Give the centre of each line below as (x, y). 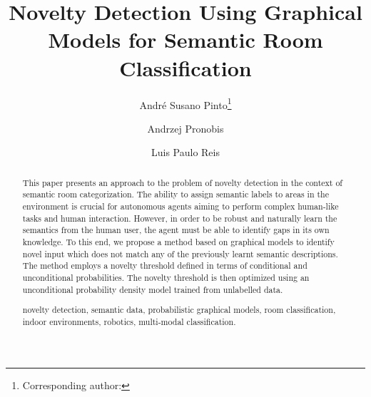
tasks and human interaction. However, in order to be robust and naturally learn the (180, 218)
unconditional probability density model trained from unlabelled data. (153, 289)
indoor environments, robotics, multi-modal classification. (129, 321)
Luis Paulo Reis (185, 152)
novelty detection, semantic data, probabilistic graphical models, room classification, (179, 310)
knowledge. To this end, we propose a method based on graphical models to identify (178, 242)
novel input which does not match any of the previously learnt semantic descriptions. (180, 253)
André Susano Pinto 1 (185, 103)
